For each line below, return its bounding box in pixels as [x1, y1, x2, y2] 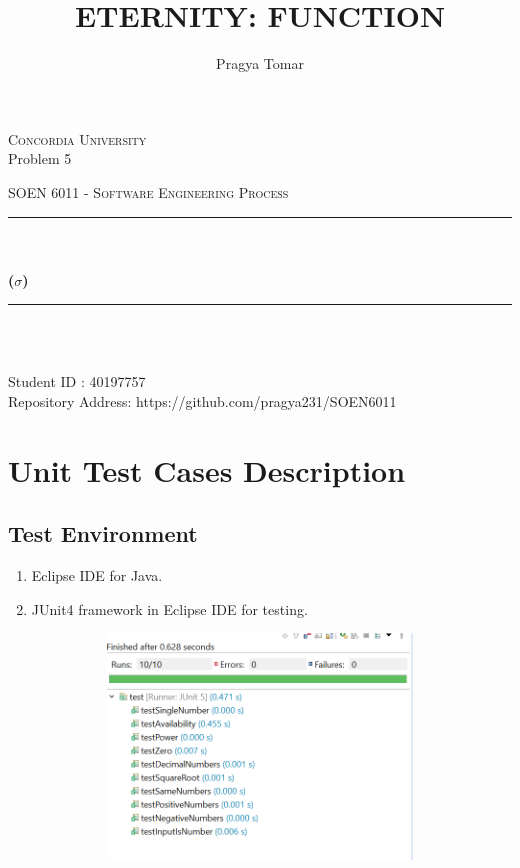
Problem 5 [8, 148, 72, 169]
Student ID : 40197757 [8, 371, 146, 392]
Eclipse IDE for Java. [31, 565, 163, 586]
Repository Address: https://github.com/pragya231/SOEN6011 [8, 391, 397, 412]
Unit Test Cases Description [8, 449, 406, 490]
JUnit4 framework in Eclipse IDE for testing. [31, 598, 308, 619]
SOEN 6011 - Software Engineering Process [8, 181, 289, 202]
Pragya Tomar [216, 53, 304, 74]
